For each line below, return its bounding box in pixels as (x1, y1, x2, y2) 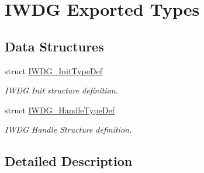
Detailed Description (5, 152, 133, 170)
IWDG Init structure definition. (5, 84, 118, 96)
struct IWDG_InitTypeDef (5, 64, 103, 77)
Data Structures (5, 37, 104, 55)
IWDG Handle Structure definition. (5, 123, 132, 136)
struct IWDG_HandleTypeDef (5, 103, 115, 116)
